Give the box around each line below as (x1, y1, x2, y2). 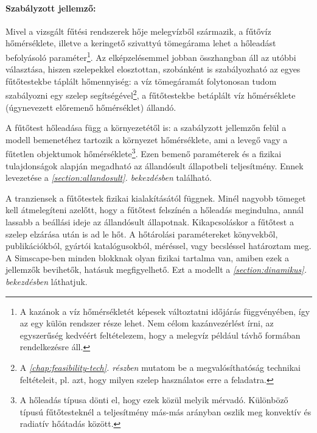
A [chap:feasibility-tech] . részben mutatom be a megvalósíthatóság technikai (19, 361, 301, 374)
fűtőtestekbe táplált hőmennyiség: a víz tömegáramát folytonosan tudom (5, 74, 277, 87)
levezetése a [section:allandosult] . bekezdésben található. (5, 171, 212, 184)
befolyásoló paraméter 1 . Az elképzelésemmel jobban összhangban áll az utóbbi (5, 49, 296, 63)
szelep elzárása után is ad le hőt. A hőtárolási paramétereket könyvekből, (5, 227, 278, 240)
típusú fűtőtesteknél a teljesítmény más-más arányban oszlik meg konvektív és (19, 405, 312, 418)
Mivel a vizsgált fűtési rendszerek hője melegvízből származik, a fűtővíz (5, 24, 271, 37)
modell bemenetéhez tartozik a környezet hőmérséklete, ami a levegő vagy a (5, 133, 288, 146)
